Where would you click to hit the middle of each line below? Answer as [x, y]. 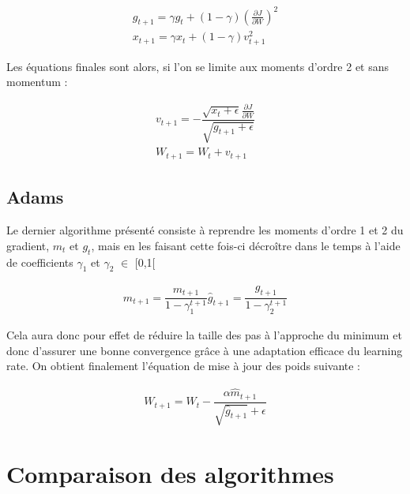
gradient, [28, 245]
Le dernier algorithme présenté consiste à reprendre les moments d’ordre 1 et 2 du [205, 230]
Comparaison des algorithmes [170, 474]
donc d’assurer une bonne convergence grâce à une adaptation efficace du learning [205, 350]
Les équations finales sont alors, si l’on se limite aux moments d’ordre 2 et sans [198, 66]
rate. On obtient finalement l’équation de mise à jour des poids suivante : [183, 366]
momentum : [37, 82]
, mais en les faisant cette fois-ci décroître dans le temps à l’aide [246, 245]
